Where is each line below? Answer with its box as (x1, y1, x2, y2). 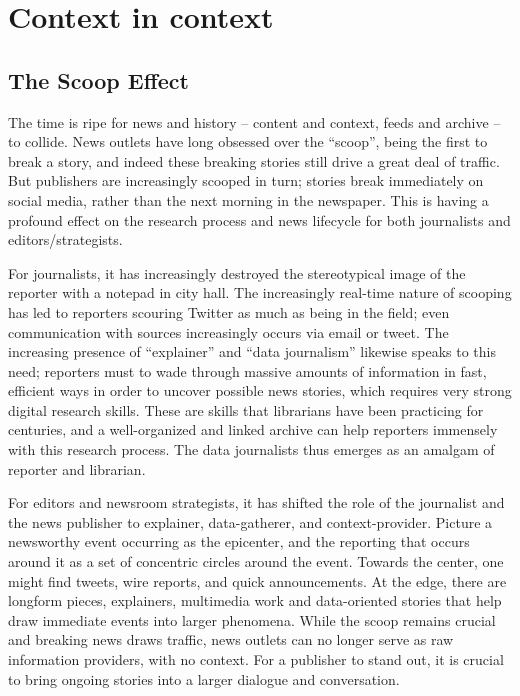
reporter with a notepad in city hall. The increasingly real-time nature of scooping (8, 282, 512, 303)
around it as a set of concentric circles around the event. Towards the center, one (8, 551, 504, 572)
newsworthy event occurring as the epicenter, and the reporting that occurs (8, 531, 470, 552)
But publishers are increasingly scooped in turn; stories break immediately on (8, 170, 484, 191)
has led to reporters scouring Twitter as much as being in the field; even (8, 301, 450, 322)
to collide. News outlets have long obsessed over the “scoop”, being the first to (8, 131, 488, 152)
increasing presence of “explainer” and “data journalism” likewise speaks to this (8, 341, 496, 362)
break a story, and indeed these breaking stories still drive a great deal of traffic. (8, 150, 500, 171)
